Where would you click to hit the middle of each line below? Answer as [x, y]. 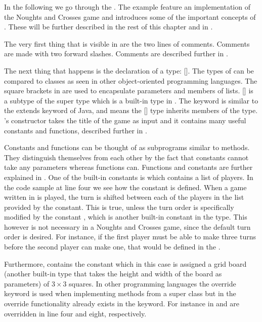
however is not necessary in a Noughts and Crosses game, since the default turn [127, 226]
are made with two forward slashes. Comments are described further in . [116, 53]
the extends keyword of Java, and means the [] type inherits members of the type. [131, 110]
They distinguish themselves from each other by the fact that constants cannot [126, 157]
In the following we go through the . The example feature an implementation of [127, 7]
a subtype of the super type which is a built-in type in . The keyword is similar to [131, 100]
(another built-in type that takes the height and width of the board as [113, 274]
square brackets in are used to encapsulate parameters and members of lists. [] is [129, 91]
